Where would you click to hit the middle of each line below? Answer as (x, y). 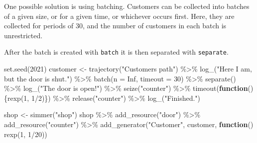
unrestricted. (23, 35)
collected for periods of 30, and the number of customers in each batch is (115, 26)
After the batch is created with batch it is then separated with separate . (116, 52)
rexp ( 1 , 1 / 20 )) (26, 134)
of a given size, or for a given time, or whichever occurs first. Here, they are (119, 16)
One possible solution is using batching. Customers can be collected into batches (127, 6)
